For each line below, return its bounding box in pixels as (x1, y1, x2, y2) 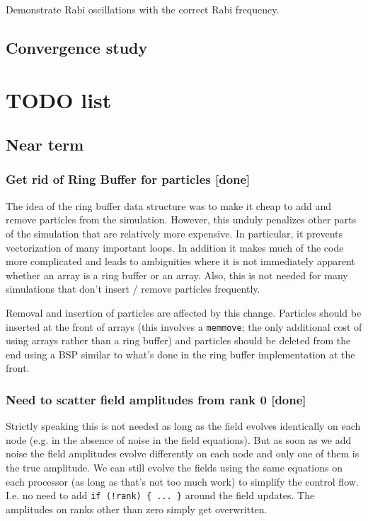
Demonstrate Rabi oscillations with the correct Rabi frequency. (6, 2, 280, 16)
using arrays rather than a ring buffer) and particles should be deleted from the (6, 333, 351, 348)
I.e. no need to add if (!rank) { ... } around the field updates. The (6, 488, 315, 503)
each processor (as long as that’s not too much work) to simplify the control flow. (6, 474, 359, 488)
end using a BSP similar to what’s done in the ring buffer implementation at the (6, 346, 355, 361)
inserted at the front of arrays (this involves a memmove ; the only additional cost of (6, 319, 362, 334)
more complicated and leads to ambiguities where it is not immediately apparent (6, 254, 355, 269)
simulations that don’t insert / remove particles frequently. (6, 281, 260, 296)
